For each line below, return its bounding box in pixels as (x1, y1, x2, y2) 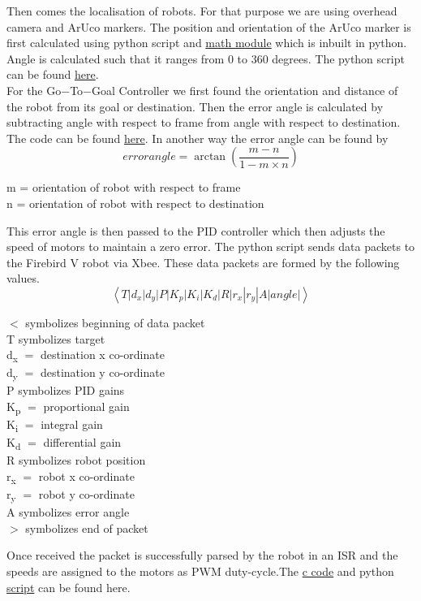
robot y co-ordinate (38, 486, 135, 503)
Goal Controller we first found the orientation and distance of (92, 81, 398, 98)
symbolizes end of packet (25, 519, 148, 536)
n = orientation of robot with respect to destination (6, 194, 264, 211)
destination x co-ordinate (40, 346, 165, 363)
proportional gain (43, 397, 130, 414)
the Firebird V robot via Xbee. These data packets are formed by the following (6, 253, 400, 270)
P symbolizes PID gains (6, 382, 125, 399)
